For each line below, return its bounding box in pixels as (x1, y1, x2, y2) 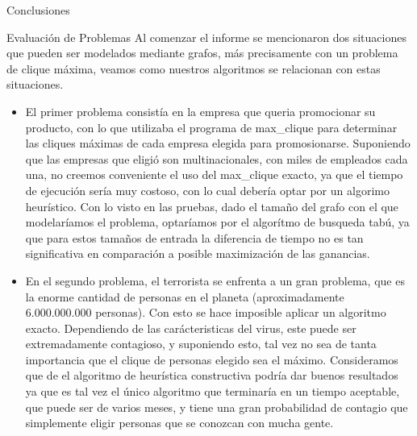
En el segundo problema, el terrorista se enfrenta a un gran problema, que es (25, 272, 405, 289)
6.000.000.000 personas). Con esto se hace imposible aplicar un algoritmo (25, 304, 386, 321)
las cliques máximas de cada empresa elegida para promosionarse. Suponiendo (25, 135, 411, 152)
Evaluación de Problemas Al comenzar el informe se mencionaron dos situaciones (6, 28, 407, 45)
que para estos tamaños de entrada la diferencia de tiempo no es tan (25, 229, 364, 246)
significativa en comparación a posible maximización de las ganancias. (25, 245, 370, 262)
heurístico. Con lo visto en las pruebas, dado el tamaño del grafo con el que (25, 197, 398, 214)
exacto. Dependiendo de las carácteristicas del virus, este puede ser (25, 319, 357, 336)
